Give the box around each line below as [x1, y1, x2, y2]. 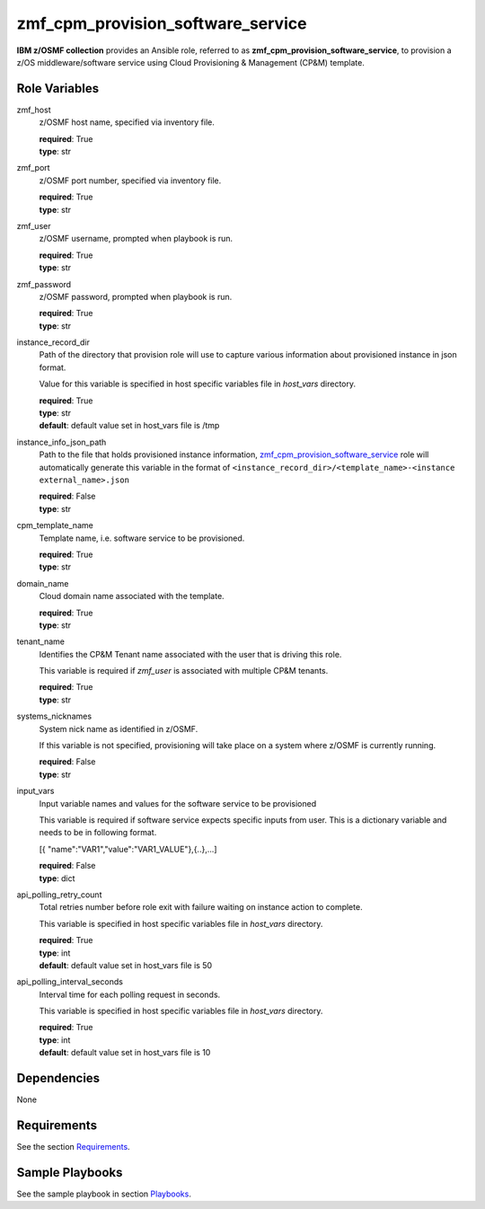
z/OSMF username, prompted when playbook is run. [39, 234, 234, 244]
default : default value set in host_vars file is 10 [39, 1047, 211, 1058]
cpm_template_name [16, 520, 93, 531]
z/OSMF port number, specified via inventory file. [39, 175, 222, 186]
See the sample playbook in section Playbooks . [16, 1188, 192, 1199]
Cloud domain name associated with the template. [39, 591, 225, 602]
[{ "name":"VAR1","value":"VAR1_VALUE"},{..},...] [39, 843, 217, 854]
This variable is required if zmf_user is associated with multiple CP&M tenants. [39, 666, 329, 676]
